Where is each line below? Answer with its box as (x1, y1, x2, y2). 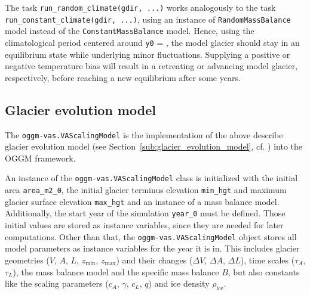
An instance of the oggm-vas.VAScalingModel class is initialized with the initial (5, 172, 298, 184)
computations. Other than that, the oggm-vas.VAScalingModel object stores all (5, 230, 297, 243)
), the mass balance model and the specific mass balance (13, 265, 219, 278)
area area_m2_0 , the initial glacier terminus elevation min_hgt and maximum (5, 184, 287, 196)
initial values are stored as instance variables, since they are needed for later (5, 219, 284, 231)
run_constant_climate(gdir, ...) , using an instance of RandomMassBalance (5, 13, 291, 25)
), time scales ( (240, 253, 295, 266)
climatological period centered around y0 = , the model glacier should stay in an (5, 36, 300, 48)
